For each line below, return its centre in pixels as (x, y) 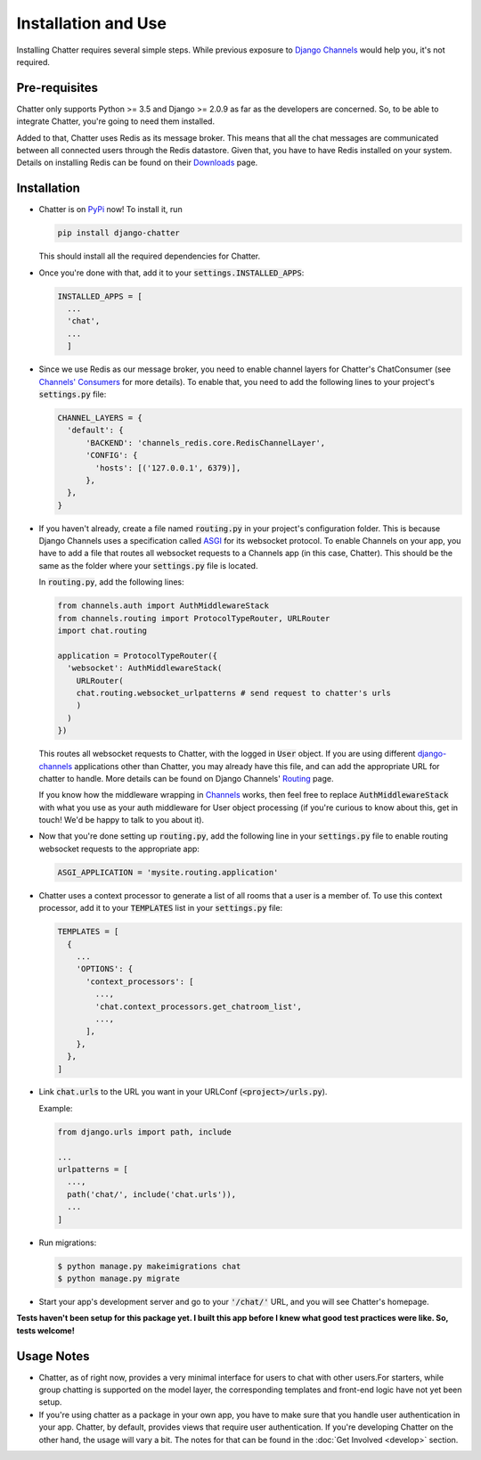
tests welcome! (45, 1330)
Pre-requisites (57, 88)
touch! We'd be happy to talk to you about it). (122, 820)
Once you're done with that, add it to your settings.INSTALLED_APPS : (171, 273)
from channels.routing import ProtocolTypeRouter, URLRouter (194, 618)
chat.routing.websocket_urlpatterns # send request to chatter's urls (234, 693)
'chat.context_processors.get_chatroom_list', (198, 1006)
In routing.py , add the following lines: (111, 582)
